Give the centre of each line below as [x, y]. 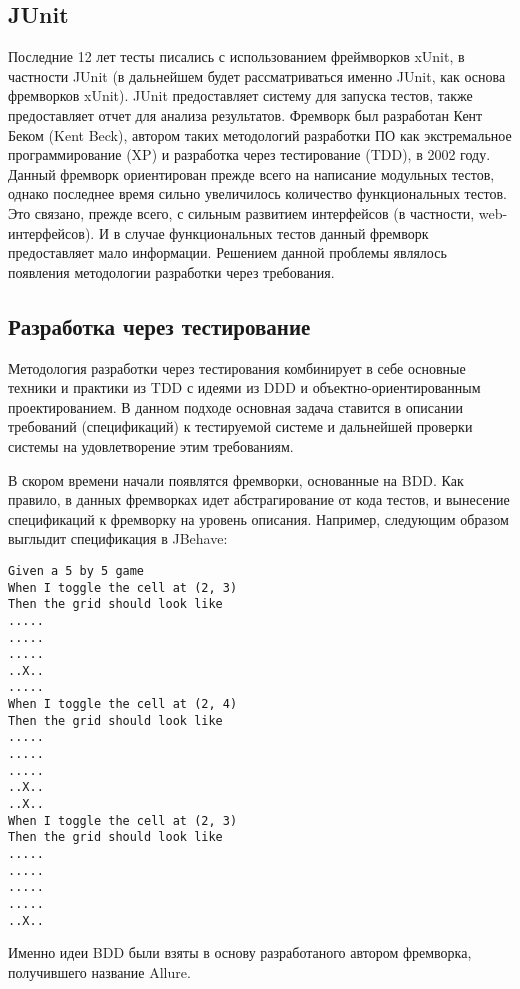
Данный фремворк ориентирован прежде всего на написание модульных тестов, [251, 173]
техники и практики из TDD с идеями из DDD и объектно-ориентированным [244, 387]
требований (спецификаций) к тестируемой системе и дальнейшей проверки [240, 426]
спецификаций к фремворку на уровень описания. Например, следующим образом [258, 518]
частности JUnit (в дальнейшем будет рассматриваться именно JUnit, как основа [257, 75]
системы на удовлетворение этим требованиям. [151, 445]
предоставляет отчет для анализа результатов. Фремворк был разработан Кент [245, 114]
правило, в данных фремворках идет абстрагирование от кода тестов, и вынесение [259, 499]
